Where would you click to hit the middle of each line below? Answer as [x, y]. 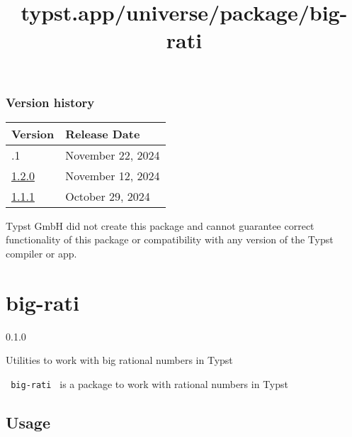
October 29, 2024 [108, 196]
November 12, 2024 [113, 175]
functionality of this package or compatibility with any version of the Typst [170, 239]
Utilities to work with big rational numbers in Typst [119, 360]
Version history [50, 102]
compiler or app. [41, 254]
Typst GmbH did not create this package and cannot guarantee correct [160, 225]
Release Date [103, 133]
